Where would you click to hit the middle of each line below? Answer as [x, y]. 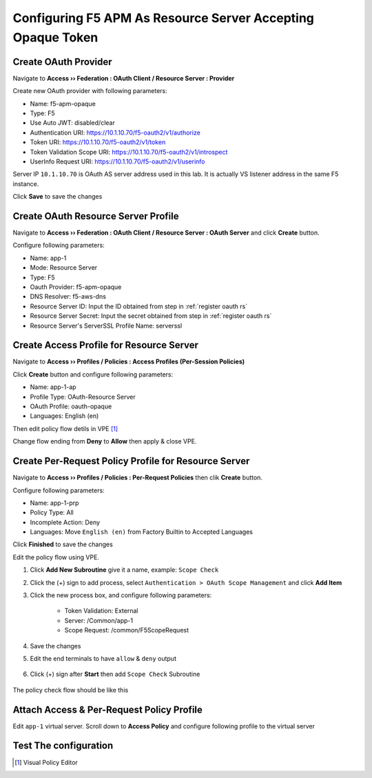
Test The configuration [63, 746]
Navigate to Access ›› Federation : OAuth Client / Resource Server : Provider [124, 78]
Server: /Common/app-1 [99, 620]
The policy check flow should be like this [71, 690]
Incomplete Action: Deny [65, 522]
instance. [26, 183]
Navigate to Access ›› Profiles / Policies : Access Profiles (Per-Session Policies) [129, 361]
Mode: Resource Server [64, 268]
